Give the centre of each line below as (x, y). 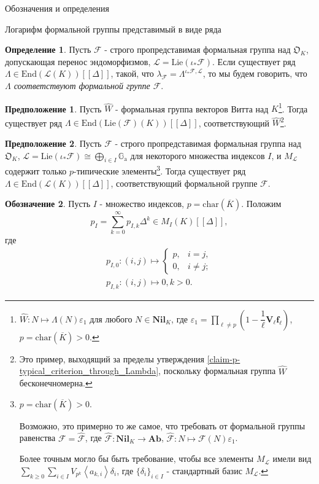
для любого (111, 318)
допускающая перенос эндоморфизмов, (78, 61)
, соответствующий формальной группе (184, 183)
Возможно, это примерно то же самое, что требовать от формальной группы (162, 425)
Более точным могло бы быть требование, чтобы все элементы (136, 459)
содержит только (36, 171)
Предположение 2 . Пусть (53, 143)
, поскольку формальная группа (217, 371)
